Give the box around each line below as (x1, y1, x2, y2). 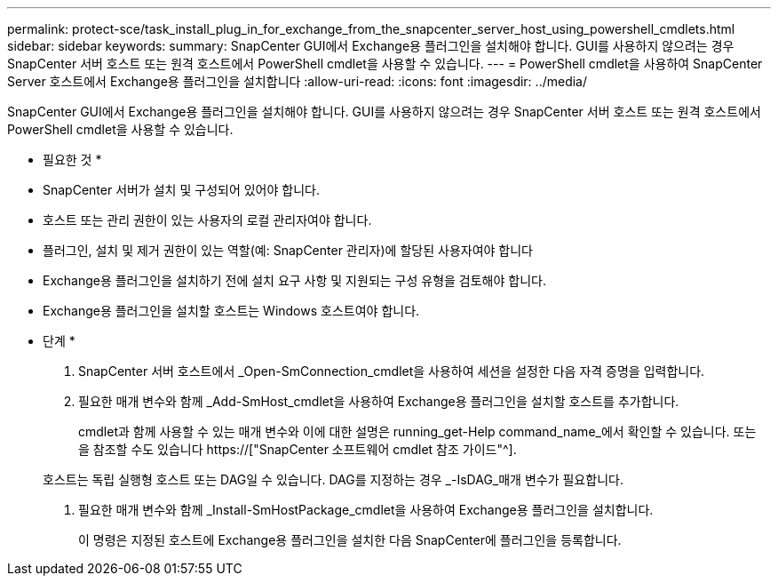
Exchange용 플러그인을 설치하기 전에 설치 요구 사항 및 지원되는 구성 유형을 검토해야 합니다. (43, 273, 546, 288)
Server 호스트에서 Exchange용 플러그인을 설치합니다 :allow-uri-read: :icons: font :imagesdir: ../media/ (7, 74, 587, 89)
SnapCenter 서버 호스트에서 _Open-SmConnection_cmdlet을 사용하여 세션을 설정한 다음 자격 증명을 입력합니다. (78, 363, 705, 379)
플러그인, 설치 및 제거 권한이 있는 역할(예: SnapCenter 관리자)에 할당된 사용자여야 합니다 (43, 243, 533, 258)
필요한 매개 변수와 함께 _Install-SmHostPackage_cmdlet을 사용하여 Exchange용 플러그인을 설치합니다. (78, 502, 654, 517)
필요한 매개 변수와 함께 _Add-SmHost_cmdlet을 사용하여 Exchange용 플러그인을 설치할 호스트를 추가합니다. (78, 394, 679, 409)
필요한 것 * (43, 152, 102, 167)
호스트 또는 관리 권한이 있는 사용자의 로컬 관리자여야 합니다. (43, 212, 372, 228)
